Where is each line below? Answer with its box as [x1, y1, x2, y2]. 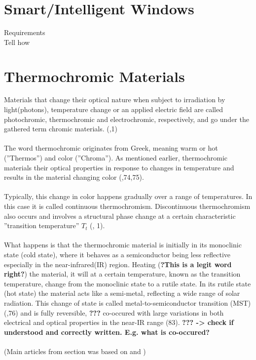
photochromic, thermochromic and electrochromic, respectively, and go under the [4, 114, 249, 124]
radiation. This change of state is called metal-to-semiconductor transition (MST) [4, 297, 251, 308]
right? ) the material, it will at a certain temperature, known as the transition [4, 269, 241, 279]
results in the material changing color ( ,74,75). [4, 172, 144, 182]
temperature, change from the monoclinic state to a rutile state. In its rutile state [4, 278, 251, 288]
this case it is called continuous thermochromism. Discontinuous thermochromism [4, 200, 251, 211]
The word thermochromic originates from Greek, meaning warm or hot [4, 143, 218, 153]
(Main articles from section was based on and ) [4, 346, 146, 356]
